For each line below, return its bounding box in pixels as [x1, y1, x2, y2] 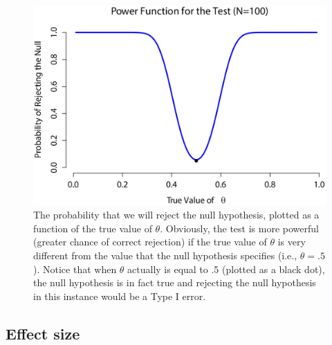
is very [277, 234, 306, 249]
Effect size [6, 322, 80, 344]
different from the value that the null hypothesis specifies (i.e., [33, 248, 297, 262]
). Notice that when [33, 261, 117, 276]
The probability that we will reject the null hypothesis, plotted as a [33, 207, 320, 222]
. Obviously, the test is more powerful [160, 221, 319, 235]
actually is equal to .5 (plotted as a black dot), [127, 261, 325, 276]
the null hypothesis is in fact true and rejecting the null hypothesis [33, 275, 316, 290]
